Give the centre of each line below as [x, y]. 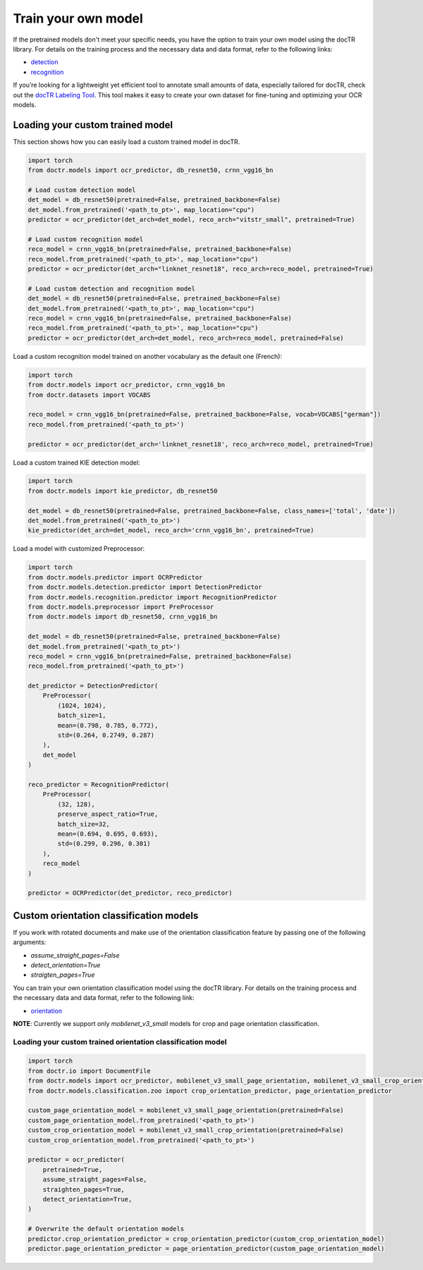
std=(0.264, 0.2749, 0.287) [106, 735]
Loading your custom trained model [93, 124]
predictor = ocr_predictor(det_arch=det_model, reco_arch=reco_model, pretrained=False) [186, 338]
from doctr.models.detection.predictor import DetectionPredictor [145, 587]
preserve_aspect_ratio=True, [108, 814]
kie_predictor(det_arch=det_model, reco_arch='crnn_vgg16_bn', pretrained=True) [171, 530]
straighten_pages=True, [84, 1189]
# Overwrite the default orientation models [106, 1229]
